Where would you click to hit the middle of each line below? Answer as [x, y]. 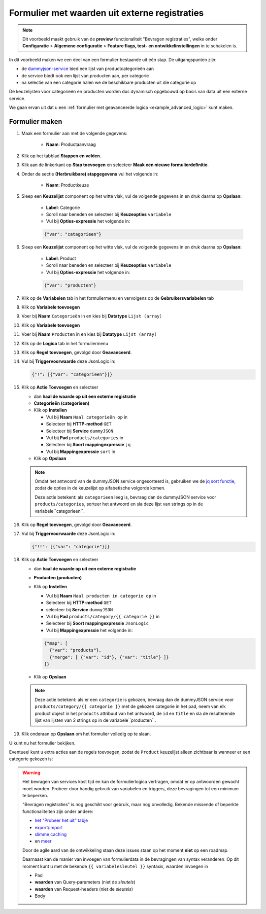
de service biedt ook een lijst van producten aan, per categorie [85, 75]
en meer [43, 841]
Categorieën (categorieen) [62, 403]
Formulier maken [36, 122]
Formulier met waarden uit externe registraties [106, 13]
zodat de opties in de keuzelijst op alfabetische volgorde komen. [100, 488]
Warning [31, 773]
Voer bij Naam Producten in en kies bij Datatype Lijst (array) [89, 334]
